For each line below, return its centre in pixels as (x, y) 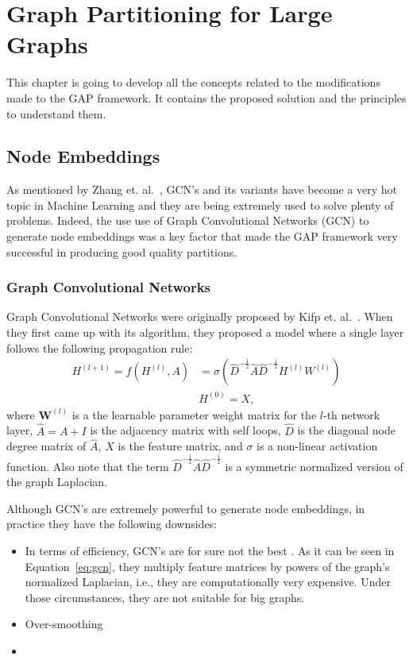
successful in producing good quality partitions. (122, 251)
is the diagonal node (346, 430)
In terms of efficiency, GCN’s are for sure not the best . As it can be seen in (210, 550)
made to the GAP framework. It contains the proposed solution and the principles (206, 97)
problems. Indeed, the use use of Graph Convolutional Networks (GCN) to (188, 220)
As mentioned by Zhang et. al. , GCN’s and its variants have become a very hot (202, 189)
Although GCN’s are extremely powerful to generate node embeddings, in (186, 508)
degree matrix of (46, 446)
